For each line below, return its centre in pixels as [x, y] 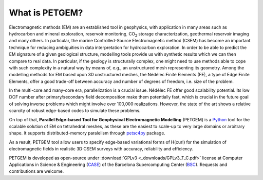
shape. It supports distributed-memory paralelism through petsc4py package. [87, 133]
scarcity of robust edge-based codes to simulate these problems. [75, 111]
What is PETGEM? [46, 13]
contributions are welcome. [37, 171]
